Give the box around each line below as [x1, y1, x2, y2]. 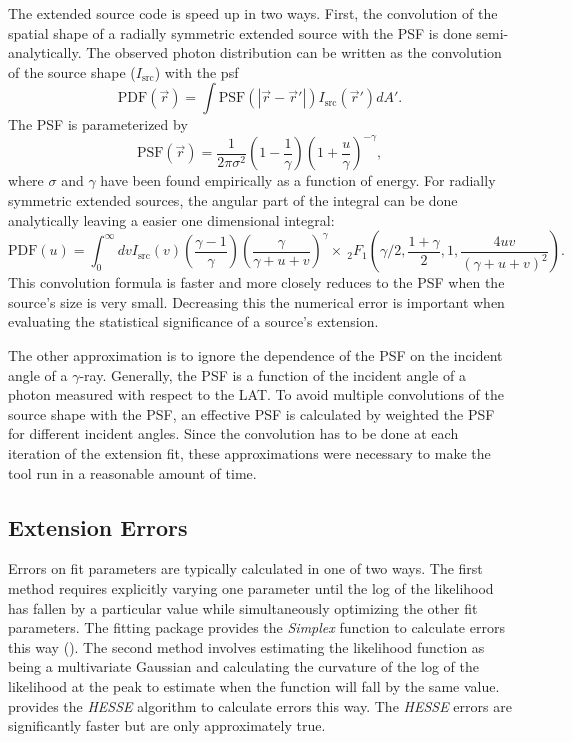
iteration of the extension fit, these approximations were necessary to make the [8, 443, 491, 463]
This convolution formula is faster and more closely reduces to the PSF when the [8, 272, 505, 293]
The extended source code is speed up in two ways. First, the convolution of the [8, 3, 498, 23]
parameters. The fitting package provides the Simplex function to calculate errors [8, 617, 505, 638]
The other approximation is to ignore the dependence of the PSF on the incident [8, 345, 503, 366]
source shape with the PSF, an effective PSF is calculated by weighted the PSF [8, 403, 495, 424]
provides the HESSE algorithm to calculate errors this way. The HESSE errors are [8, 695, 512, 716]
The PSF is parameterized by [8, 114, 188, 135]
